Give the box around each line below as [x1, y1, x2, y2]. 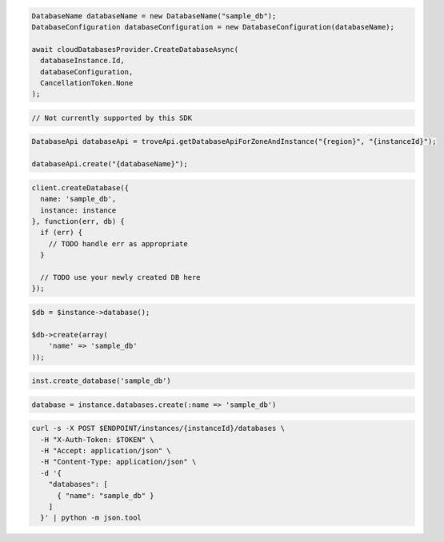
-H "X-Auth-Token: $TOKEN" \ [40, 435, 155, 444]
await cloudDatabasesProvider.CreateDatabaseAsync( [31, 45, 239, 54]
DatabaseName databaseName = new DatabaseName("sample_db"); [31, 11, 277, 20]
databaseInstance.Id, [40, 56, 126, 66]
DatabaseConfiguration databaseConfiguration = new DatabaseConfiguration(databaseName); [31, 22, 395, 31]
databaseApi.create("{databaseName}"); [31, 160, 188, 169]
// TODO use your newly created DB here [40, 273, 201, 281]
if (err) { [40, 228, 83, 237]
